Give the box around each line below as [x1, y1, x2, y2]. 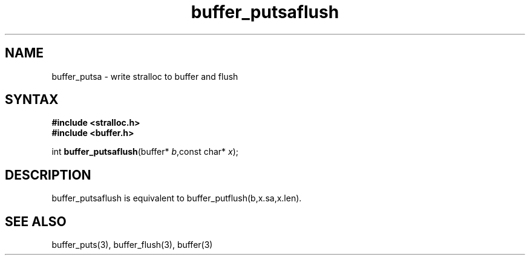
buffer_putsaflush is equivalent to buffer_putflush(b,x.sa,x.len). [51, 193, 302, 204]
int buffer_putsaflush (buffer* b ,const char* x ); [51, 146, 239, 157]
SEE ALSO [5, 213, 67, 229]
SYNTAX [5, 92, 59, 108]
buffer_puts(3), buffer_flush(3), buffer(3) [51, 239, 213, 250]
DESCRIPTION [5, 167, 91, 183]
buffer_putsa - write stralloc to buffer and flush [51, 71, 238, 82]
